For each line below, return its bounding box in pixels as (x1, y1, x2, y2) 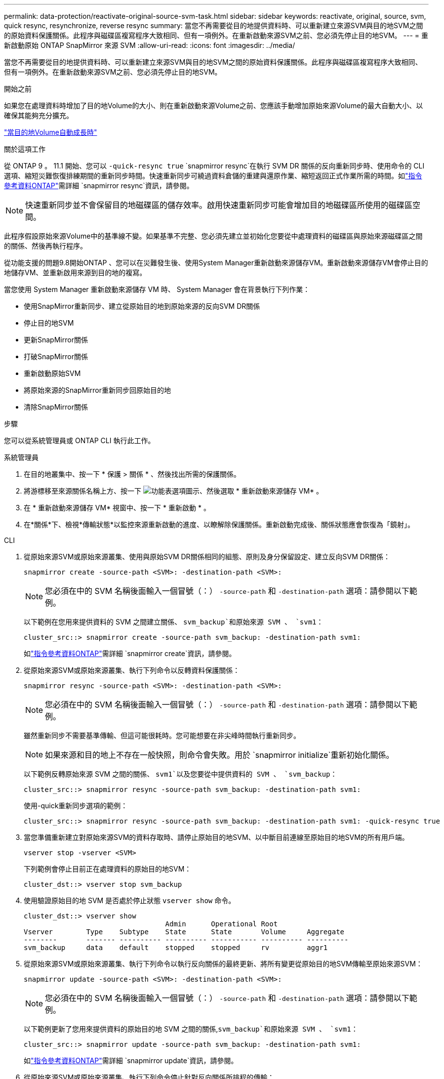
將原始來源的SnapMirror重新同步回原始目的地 (24, 386, 171, 394)
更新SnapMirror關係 (24, 335, 88, 344)
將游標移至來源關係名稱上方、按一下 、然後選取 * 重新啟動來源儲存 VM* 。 (24, 487, 323, 495)
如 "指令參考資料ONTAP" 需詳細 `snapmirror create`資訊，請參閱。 (24, 649, 236, 658)
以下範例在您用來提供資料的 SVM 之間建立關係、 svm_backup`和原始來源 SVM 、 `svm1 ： (24, 618, 323, 626)
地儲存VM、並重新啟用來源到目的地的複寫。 (4, 268, 147, 277)
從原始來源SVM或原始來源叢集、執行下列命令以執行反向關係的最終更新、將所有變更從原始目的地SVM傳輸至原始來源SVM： (24, 959, 423, 968)
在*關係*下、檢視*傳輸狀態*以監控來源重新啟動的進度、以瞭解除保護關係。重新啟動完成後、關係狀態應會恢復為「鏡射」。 (24, 520, 415, 529)
